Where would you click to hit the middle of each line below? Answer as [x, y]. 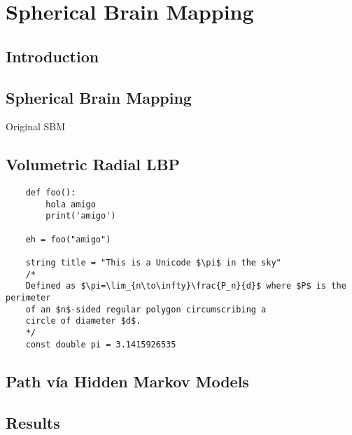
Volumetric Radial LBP [93, 164]
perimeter [28, 298]
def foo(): [51, 193]
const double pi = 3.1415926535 [101, 344]
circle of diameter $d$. [83, 321]
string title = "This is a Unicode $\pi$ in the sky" [153, 263]
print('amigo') [81, 216]
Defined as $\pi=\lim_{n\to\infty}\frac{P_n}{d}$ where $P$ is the [186, 286]
